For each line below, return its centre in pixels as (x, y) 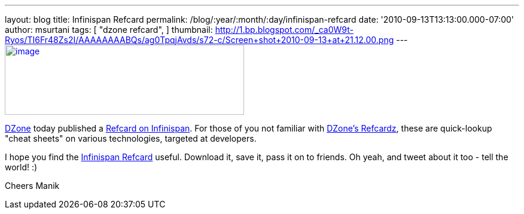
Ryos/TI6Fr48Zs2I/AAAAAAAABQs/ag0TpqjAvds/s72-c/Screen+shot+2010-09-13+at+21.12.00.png (199, 40)
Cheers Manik (32, 186)
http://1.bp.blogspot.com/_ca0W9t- (284, 30)
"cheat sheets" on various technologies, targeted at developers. (131, 138)
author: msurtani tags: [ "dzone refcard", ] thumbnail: (109, 30)
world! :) (21, 167)
